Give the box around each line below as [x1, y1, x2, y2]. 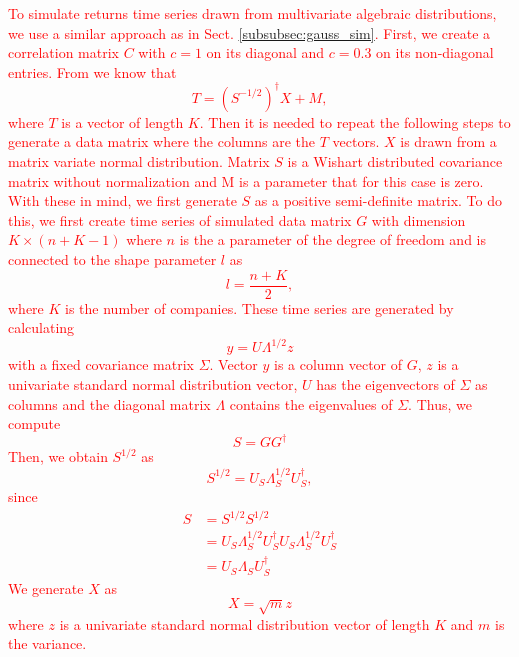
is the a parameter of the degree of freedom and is [179, 229, 487, 250]
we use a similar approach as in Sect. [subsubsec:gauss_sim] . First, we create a [8, 22, 491, 43]
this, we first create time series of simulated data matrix [8, 209, 352, 230]
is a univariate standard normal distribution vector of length [59, 613, 430, 634]
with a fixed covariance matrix [8, 354, 194, 375]
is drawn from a [400, 131, 497, 152]
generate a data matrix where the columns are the [8, 131, 316, 152]
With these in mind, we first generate [8, 190, 237, 211]
